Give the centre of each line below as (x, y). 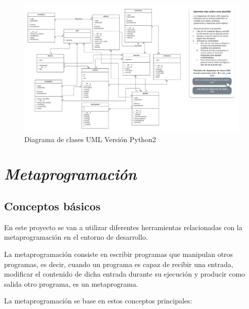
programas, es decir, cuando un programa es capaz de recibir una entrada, (119, 264)
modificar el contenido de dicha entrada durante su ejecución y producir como (125, 274)
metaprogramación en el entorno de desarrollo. (76, 237)
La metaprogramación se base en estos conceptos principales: (98, 301)
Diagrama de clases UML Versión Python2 (90, 139)
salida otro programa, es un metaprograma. (71, 283)
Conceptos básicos (52, 206)
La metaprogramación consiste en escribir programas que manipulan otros (119, 254)
